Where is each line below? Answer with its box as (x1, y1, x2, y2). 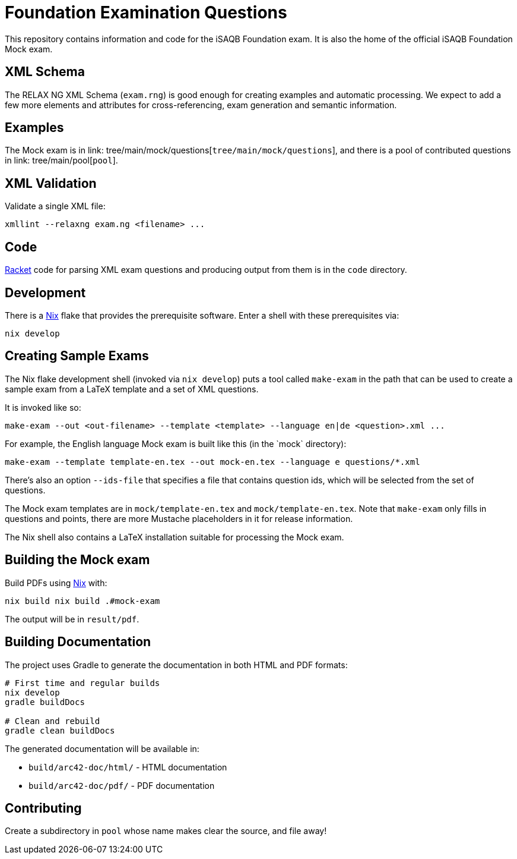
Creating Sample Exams (5, 348, 149, 364)
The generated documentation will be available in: (5, 743, 199, 754)
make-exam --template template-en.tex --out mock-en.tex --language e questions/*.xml (5, 457, 420, 467)
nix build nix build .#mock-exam (5, 596, 160, 606)
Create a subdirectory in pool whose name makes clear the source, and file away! (5, 826, 327, 836)
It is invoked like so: (5, 402, 81, 413)
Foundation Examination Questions (5, 2, 287, 23)
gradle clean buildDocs (5, 725, 115, 735)
